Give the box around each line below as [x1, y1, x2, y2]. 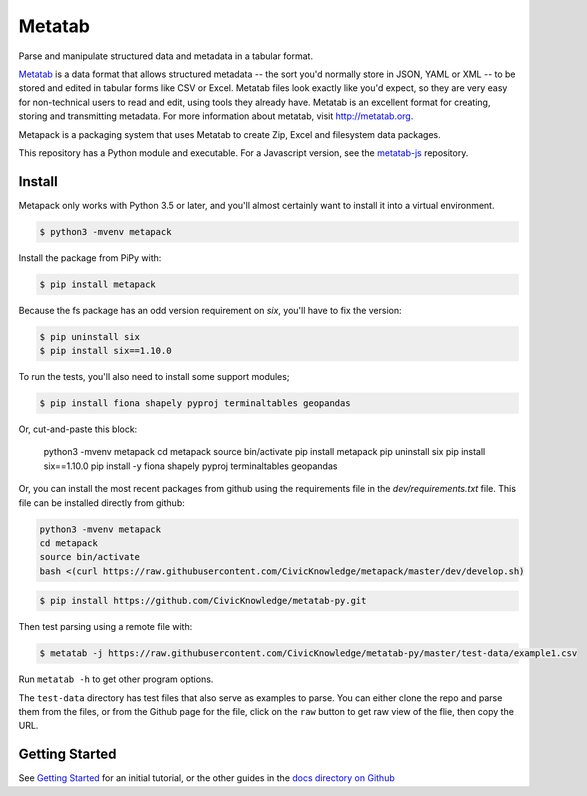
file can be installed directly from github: [18, 496, 185, 509]
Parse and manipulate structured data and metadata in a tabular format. [18, 50, 314, 62]
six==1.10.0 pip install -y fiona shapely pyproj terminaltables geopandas [43, 460, 338, 472]
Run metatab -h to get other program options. [18, 673, 214, 685]
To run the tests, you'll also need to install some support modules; [18, 371, 290, 383]
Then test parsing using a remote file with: [18, 621, 193, 633]
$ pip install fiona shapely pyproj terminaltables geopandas [39, 398, 351, 409]
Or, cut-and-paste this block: [18, 423, 138, 435]
